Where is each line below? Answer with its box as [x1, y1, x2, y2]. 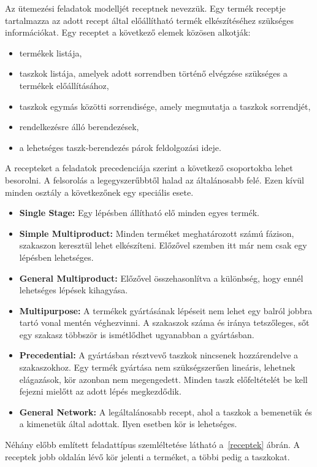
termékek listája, [19, 46, 82, 59]
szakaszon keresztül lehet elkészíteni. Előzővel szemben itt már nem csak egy [19, 239, 307, 252]
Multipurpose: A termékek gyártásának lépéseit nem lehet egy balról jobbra [19, 304, 312, 317]
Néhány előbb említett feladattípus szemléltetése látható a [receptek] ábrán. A [5, 438, 300, 451]
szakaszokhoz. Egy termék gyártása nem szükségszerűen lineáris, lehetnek [19, 361, 296, 374]
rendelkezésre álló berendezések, [19, 120, 139, 133]
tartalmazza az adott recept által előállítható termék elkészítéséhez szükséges [5, 14, 294, 26]
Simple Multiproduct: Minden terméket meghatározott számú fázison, [19, 226, 294, 239]
